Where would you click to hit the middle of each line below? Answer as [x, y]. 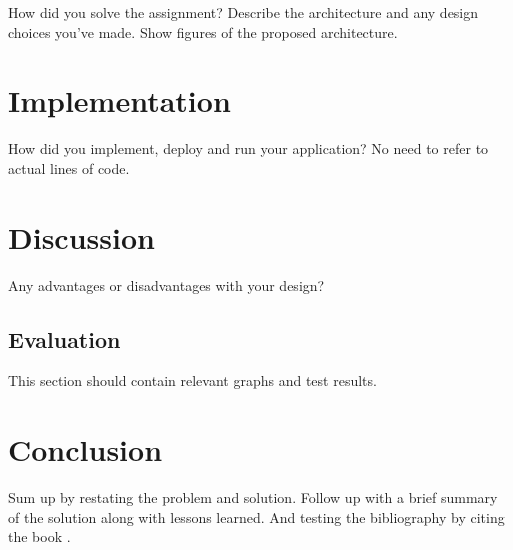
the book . [39, 536]
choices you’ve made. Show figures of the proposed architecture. [203, 31]
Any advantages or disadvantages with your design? [166, 284]
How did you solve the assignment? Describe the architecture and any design [243, 12]
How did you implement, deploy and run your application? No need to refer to [248, 148]
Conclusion [85, 449]
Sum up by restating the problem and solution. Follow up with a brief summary [253, 497]
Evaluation [64, 338]
